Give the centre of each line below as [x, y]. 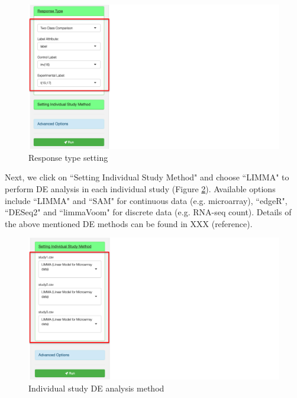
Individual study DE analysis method [96, 388]
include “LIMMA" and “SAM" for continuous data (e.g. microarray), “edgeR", [146, 200]
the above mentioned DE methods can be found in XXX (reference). [129, 223]
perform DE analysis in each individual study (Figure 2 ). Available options [140, 189]
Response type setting [68, 157]
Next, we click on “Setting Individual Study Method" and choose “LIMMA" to [147, 177]
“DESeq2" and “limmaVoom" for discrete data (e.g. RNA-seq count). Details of [148, 212]
